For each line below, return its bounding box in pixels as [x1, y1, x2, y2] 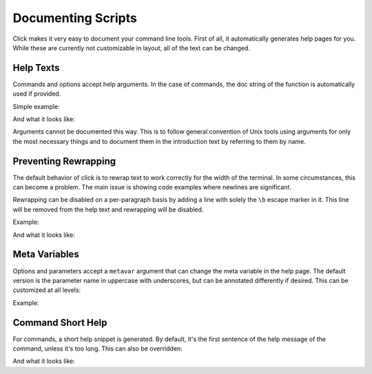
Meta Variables [12, 249, 79, 260]
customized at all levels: [12, 286, 81, 294]
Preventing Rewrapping [12, 155, 116, 167]
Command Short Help [12, 317, 107, 329]
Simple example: [12, 102, 60, 110]
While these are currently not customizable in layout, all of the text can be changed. [12, 43, 251, 52]
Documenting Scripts [12, 10, 137, 25]
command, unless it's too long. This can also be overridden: [12, 344, 183, 353]
